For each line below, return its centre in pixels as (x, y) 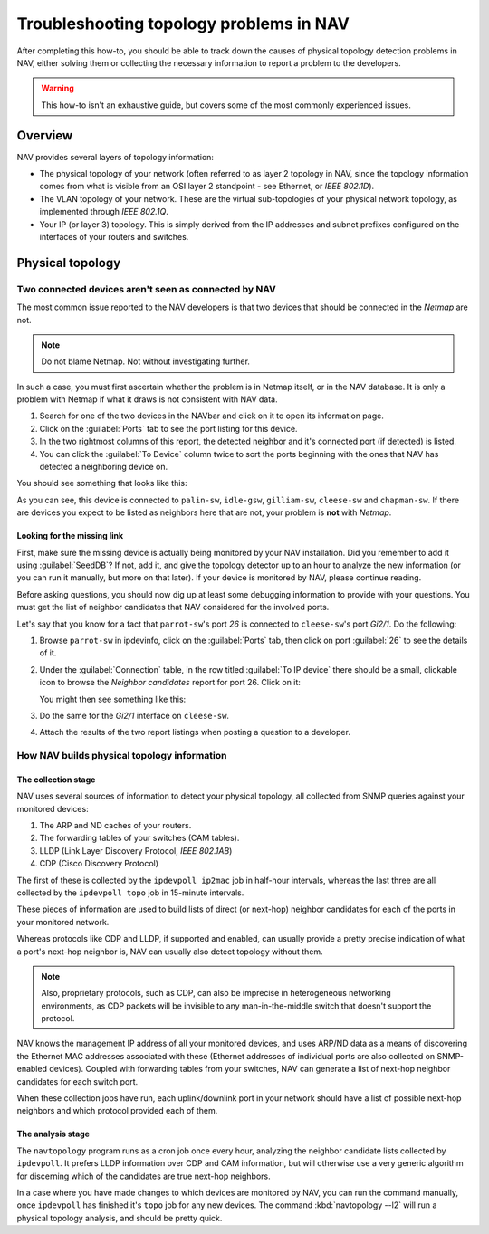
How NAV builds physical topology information (122, 756)
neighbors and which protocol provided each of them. (117, 1111)
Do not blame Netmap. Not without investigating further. (146, 361)
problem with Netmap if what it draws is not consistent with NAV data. (147, 399)
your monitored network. (63, 922)
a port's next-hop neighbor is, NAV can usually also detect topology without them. (170, 952)
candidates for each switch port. (77, 1081)
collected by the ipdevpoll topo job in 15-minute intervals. (130, 893)
